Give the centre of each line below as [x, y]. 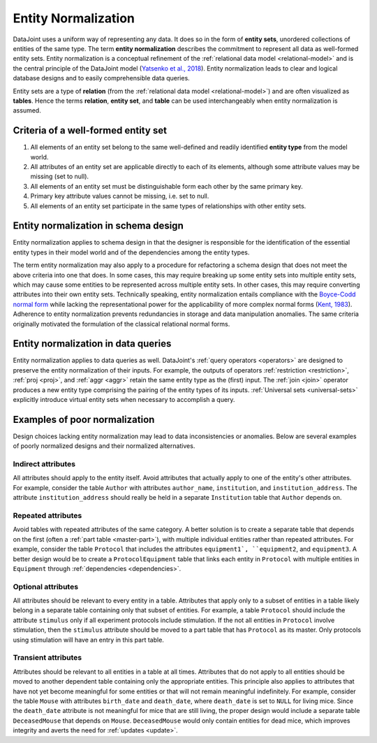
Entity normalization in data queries [92, 344]
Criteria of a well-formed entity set [90, 130]
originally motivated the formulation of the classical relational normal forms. [121, 324]
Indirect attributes [44, 464]
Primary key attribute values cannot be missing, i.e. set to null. [120, 196]
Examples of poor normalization [84, 419]
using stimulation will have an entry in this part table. [88, 640]
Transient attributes [47, 658]
